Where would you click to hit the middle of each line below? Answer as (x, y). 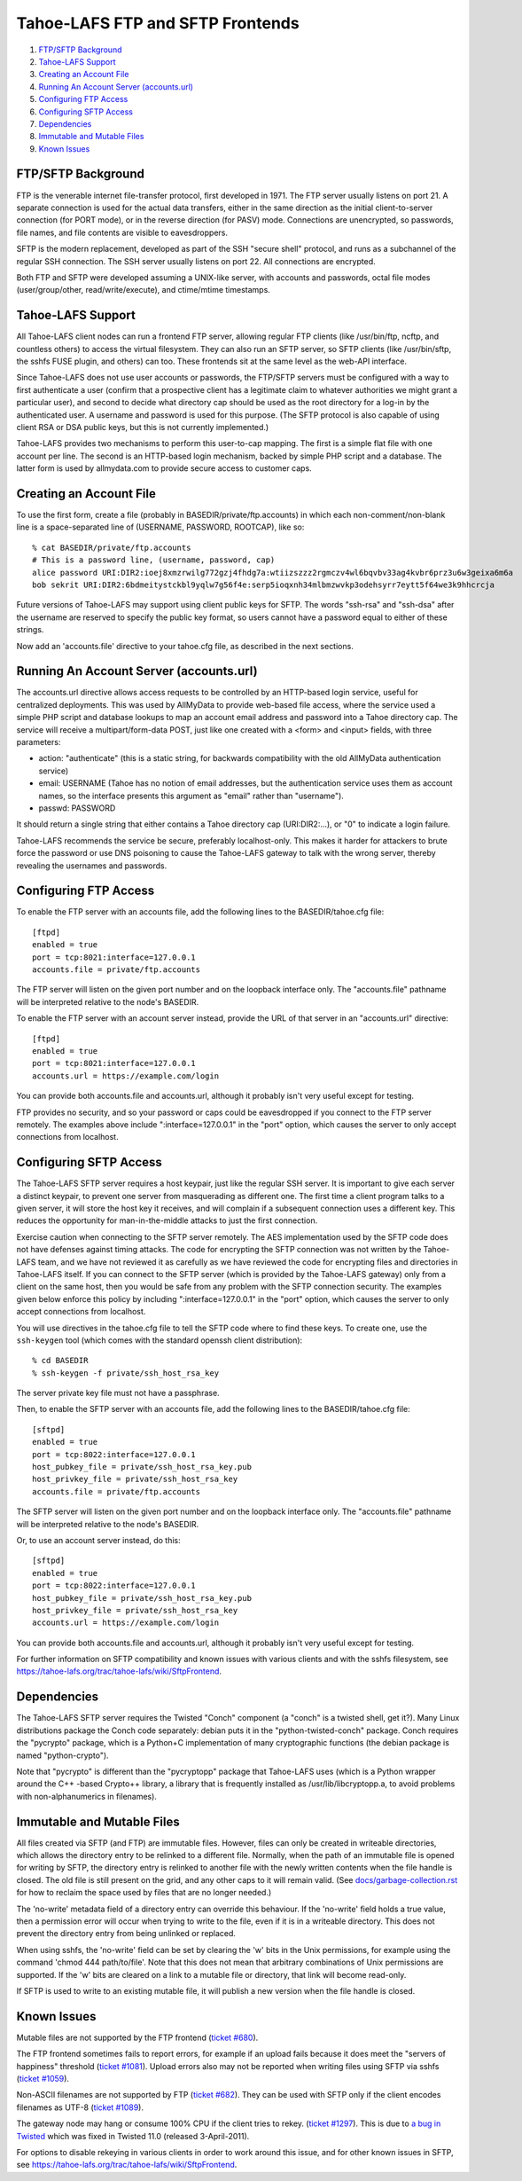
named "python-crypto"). (63, 1755)
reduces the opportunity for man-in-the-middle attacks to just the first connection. (167, 1220)
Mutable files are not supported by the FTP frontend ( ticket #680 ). (137, 2037)
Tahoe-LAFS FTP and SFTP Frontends (158, 23)
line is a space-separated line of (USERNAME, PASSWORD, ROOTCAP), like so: (160, 527)
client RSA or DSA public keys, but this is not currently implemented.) (143, 427)
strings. (30, 630)
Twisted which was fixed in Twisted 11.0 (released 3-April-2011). (133, 2136)
